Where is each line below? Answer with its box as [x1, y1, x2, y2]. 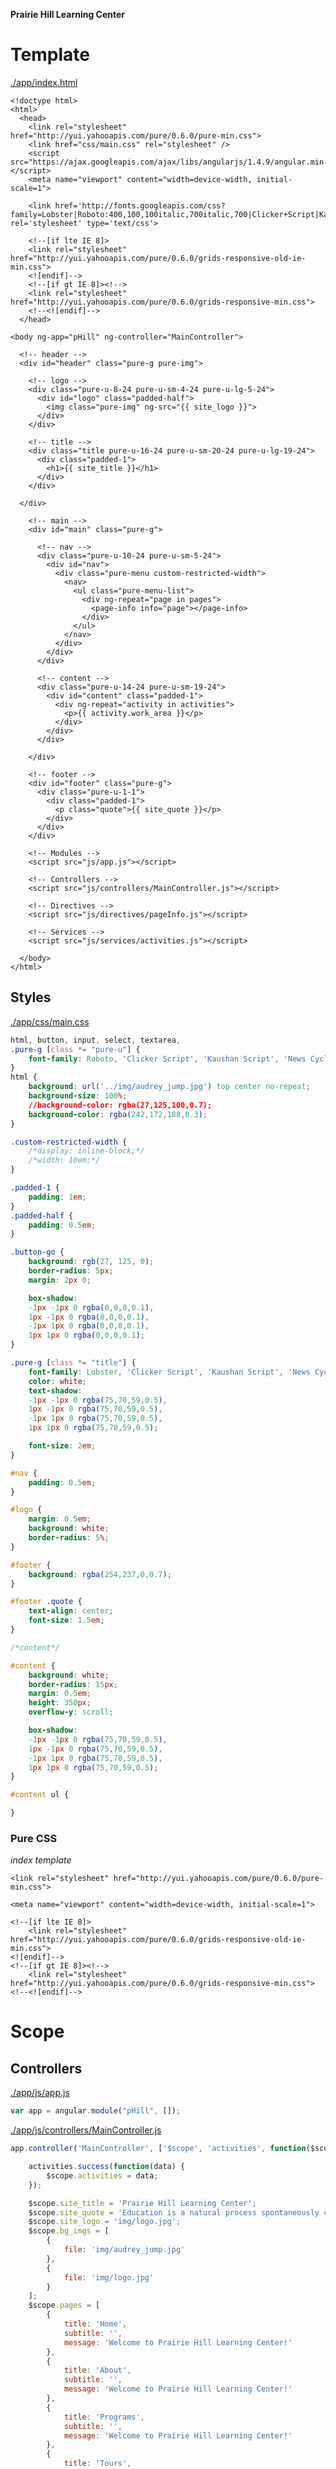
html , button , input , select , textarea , [10, 1035, 182, 1045]
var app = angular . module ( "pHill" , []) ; [10, 2106, 182, 2116]
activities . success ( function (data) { [28, 2162, 186, 2172]
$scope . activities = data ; [46, 2170, 159, 2181]
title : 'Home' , [63, 2319, 128, 2329]
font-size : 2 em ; [28, 1441, 97, 1451]
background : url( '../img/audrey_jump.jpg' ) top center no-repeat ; [28, 1082, 311, 1092]
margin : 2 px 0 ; [28, 1275, 92, 1285]
